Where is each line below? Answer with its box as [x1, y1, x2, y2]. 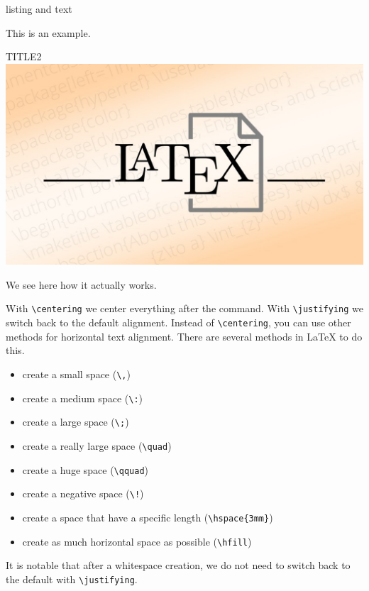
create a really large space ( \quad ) [22, 438, 172, 453]
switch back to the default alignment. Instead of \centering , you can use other [6, 315, 351, 330]
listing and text [6, 1, 72, 16]
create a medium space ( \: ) [22, 390, 143, 405]
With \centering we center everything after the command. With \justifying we [6, 301, 363, 316]
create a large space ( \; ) [22, 414, 129, 429]
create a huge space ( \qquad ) [22, 462, 149, 477]
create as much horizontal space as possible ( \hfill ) [22, 534, 252, 548]
